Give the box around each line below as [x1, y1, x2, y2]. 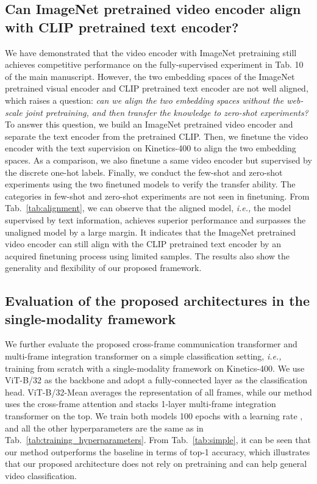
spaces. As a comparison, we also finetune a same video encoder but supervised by [5, 153, 312, 166]
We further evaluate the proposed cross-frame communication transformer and [5, 338, 297, 350]
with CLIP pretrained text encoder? [5, 17, 239, 36]
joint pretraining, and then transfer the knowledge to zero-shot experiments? [25, 106, 308, 118]
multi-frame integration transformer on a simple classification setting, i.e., [5, 350, 282, 363]
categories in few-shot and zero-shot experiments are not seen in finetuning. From [5, 189, 310, 202]
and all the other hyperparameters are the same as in [5, 421, 204, 434]
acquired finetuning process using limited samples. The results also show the [5, 249, 290, 262]
